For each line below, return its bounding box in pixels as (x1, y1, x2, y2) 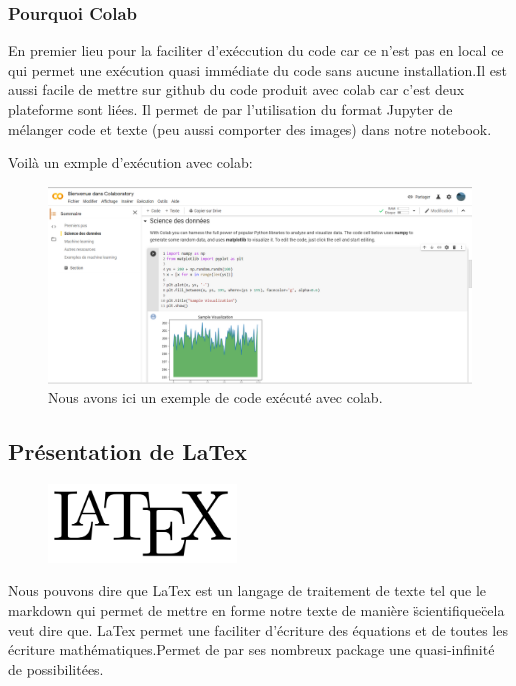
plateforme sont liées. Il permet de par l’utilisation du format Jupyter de (8, 99, 453, 119)
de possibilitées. (8, 658, 104, 679)
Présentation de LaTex (8, 436, 248, 467)
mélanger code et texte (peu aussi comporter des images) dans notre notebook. (8, 118, 492, 139)
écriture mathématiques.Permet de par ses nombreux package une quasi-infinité (8, 639, 495, 660)
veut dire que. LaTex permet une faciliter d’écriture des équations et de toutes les (8, 619, 508, 640)
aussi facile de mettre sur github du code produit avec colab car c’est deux (8, 79, 465, 100)
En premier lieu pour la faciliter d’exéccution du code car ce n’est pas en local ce (8, 40, 504, 61)
